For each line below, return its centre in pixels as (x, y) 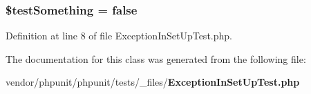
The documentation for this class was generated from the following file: (156, 58)
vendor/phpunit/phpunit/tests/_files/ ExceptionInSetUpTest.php (153, 82)
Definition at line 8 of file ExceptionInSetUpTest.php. (119, 36)
